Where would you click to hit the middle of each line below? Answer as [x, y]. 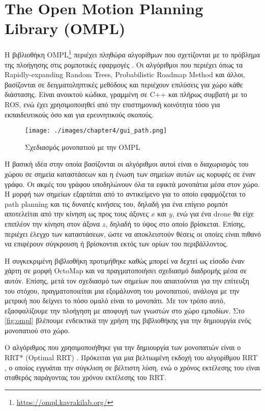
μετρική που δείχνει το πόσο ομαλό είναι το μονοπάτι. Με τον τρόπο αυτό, [115, 301]
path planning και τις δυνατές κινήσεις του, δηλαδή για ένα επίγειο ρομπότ [116, 203]
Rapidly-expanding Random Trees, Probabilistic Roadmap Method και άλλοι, [125, 74]
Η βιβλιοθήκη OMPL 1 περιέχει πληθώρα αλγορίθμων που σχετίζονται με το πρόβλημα [132, 54]
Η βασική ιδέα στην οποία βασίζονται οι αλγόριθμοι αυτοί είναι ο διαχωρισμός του [127, 164]
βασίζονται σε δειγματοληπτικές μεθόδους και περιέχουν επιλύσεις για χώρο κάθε [124, 84]
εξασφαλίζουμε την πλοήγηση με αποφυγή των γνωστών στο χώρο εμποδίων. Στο [125, 310]
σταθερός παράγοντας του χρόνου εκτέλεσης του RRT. [85, 377]
